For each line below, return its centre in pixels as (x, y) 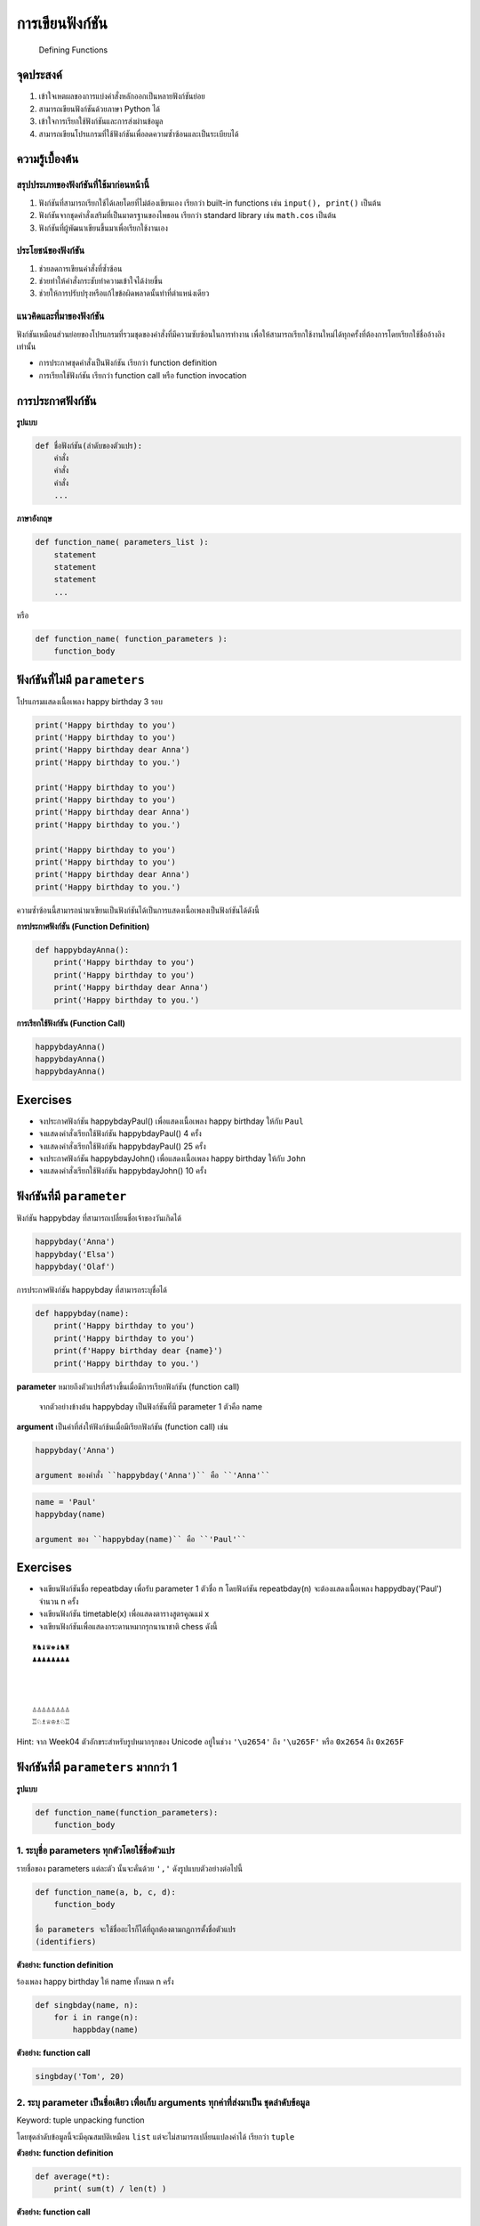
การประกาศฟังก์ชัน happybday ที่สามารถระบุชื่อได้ (92, 1290)
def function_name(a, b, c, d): (106, 1892)
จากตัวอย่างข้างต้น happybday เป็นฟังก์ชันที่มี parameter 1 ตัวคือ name (150, 1407)
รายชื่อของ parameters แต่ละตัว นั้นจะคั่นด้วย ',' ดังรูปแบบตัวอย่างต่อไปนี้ (130, 1868)
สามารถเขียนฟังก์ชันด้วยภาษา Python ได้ (99, 109)
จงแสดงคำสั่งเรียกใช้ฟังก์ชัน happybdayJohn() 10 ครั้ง (123, 1171)
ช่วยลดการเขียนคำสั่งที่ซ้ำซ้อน (80, 268)
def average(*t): (73, 2176)
